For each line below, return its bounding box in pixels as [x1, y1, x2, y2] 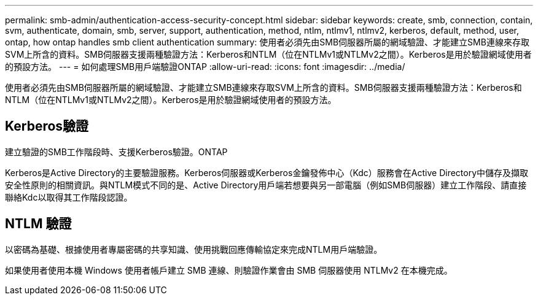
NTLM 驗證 [5, 216, 72, 232]
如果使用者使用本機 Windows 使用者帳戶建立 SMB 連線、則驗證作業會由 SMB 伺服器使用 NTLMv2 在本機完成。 [5, 264, 453, 275]
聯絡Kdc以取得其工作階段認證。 [5, 191, 133, 202]
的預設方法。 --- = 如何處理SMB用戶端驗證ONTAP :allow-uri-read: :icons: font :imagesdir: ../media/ [5, 61, 405, 72]
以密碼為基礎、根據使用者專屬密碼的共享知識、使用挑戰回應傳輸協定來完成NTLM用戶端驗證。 [5, 244, 383, 255]
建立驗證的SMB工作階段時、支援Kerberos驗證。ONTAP [5, 146, 228, 157]
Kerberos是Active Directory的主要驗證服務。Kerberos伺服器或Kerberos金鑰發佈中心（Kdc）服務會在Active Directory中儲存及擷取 [5, 167, 529, 178]
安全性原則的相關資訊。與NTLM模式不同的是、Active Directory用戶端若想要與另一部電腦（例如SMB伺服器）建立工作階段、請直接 [5, 179, 527, 190]
